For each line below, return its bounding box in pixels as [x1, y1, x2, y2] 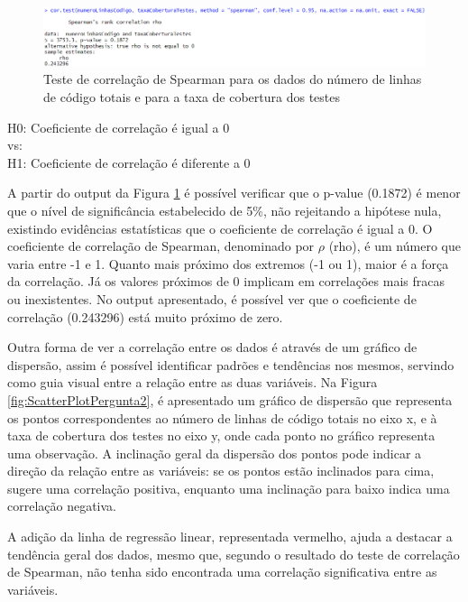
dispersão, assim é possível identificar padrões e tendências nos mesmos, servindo [7, 355, 454, 374]
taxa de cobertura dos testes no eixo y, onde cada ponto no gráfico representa [7, 426, 436, 445]
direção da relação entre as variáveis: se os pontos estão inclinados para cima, [7, 461, 435, 480]
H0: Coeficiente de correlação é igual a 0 [7, 117, 230, 136]
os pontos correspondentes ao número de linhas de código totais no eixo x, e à [7, 408, 437, 427]
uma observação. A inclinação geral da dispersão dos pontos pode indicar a [7, 443, 422, 462]
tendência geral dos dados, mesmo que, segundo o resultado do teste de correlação [7, 544, 460, 563]
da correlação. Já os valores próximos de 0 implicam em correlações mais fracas [7, 272, 445, 291]
